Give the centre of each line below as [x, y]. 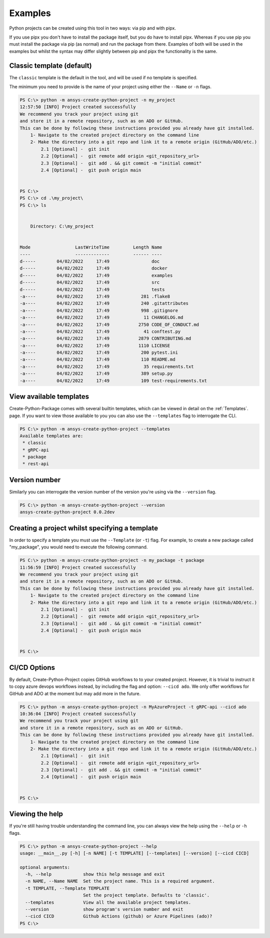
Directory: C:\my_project [62, 226]
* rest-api [36, 464]
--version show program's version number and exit [104, 909]
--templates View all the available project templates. [108, 902]
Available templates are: [51, 436]
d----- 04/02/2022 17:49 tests [92, 289]
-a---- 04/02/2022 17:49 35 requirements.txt [107, 366]
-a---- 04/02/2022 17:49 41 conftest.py [100, 331]
